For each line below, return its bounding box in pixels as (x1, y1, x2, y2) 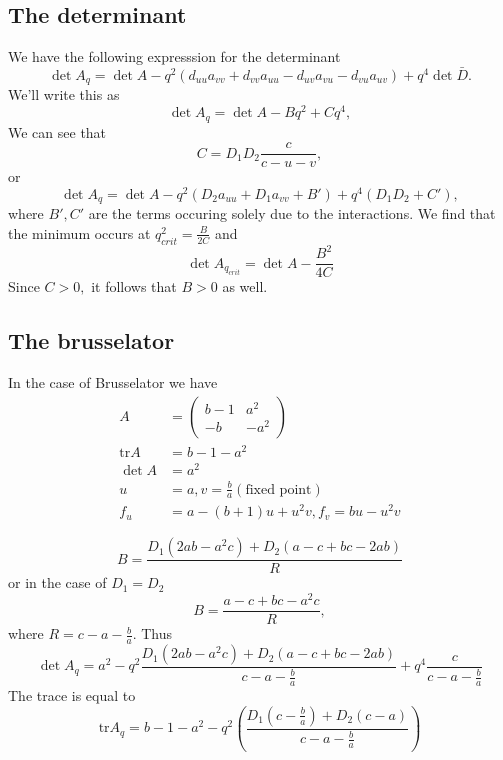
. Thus (132, 623, 173, 644)
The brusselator (8, 325, 175, 356)
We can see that (8, 121, 107, 142)
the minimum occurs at (8, 222, 151, 243)
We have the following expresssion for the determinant (8, 46, 341, 67)
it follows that (91, 276, 177, 297)
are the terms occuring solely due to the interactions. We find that (88, 203, 496, 224)
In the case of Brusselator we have (8, 372, 218, 393)
